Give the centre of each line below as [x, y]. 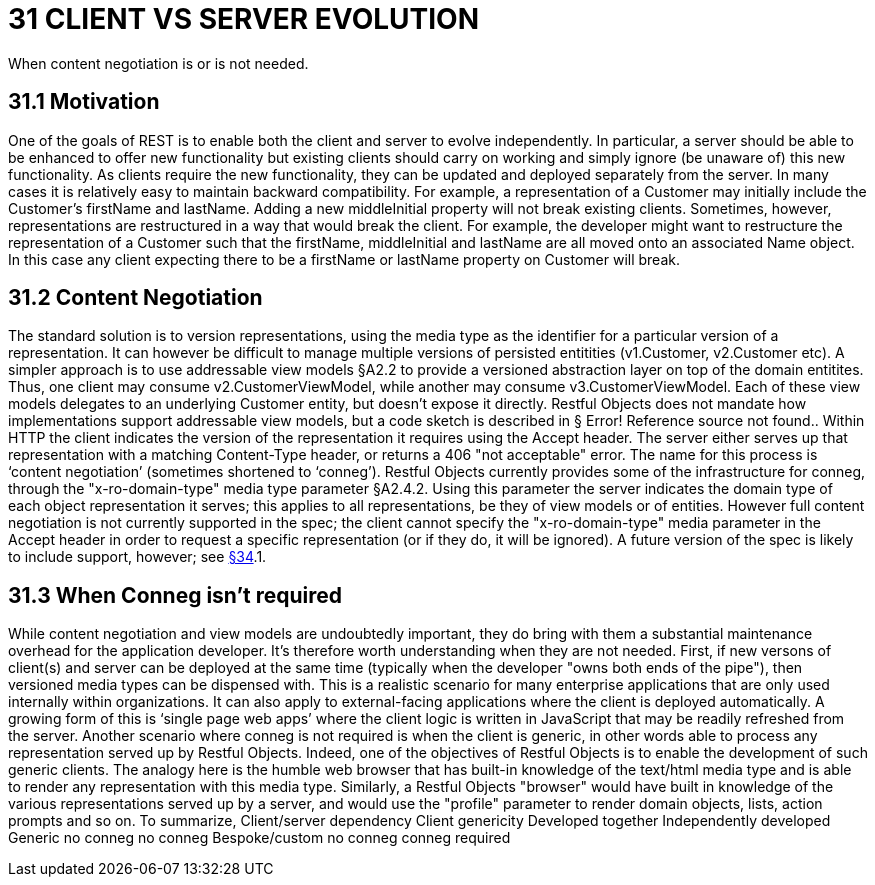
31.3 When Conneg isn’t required [175, 595]
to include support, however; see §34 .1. [137, 557]
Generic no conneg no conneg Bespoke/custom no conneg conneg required [259, 838]
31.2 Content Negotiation [135, 298]
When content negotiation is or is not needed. [158, 63]
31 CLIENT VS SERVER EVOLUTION [243, 19]
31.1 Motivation [84, 102]
